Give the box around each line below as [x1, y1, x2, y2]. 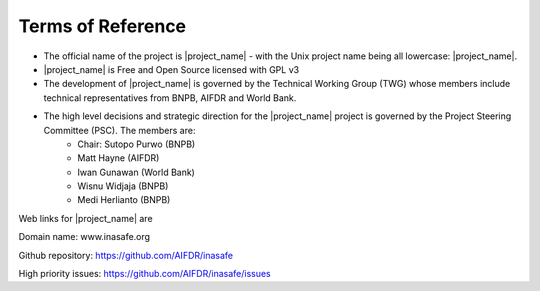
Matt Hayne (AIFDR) [77, 152, 160, 164]
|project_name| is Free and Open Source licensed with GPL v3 [43, 63, 300, 75]
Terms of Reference [18, 15, 187, 37]
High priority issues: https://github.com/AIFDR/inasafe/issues [18, 268, 271, 280]
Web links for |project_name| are [18, 212, 154, 224]
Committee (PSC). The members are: [43, 124, 196, 136]
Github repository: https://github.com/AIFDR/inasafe [18, 249, 234, 261]
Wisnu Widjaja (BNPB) [77, 180, 169, 192]
